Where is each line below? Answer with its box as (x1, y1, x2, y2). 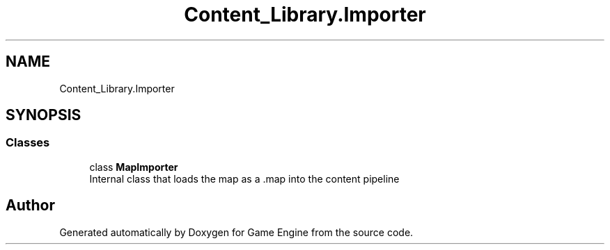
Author (6, 197, 55, 215)
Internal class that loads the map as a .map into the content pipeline (89, 172, 400, 185)
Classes (6, 135, 50, 150)
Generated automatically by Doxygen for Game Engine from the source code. (59, 226, 414, 238)
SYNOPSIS (6, 106, 81, 124)
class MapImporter (89, 160, 178, 173)
